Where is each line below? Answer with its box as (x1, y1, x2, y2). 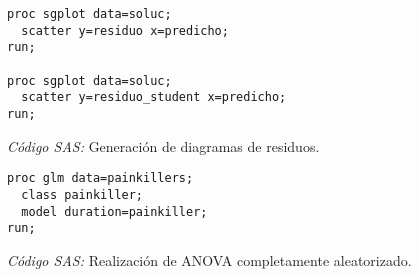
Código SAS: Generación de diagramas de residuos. (7, 135, 320, 156)
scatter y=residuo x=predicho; (21, 23, 229, 38)
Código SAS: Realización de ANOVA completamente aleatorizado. (7, 249, 412, 270)
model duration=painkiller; (21, 204, 208, 219)
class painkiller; (21, 187, 144, 202)
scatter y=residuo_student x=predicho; (21, 90, 287, 105)
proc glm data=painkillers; (7, 171, 194, 186)
